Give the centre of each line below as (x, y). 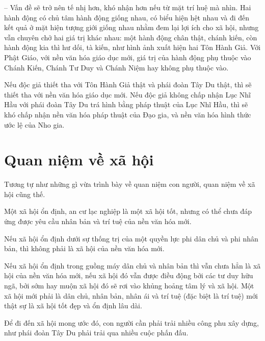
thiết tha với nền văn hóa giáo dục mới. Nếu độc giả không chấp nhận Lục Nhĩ (127, 94)
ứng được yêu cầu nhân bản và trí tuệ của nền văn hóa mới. (98, 221)
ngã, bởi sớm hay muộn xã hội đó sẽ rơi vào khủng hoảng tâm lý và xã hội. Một (129, 285)
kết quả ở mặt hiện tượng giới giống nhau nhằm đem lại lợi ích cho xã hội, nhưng (131, 27)
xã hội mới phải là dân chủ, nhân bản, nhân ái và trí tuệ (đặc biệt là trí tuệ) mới (131, 295)
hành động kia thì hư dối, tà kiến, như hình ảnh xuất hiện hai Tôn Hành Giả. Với (132, 47)
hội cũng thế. (25, 194)
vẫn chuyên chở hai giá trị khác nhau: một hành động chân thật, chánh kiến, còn (131, 37)
